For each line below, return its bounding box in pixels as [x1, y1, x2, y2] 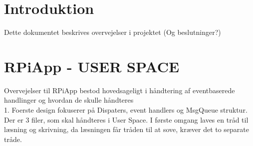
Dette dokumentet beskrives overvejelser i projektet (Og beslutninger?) [4, 27, 221, 37]
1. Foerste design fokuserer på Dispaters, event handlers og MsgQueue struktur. [4, 105, 248, 115]
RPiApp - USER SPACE [4, 56, 180, 76]
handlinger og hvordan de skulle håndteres [4, 95, 134, 105]
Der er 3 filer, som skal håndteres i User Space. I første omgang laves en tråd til [4, 114, 249, 125]
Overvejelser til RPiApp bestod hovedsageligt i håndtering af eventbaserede [4, 85, 235, 95]
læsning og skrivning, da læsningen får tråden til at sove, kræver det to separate [4, 124, 250, 135]
